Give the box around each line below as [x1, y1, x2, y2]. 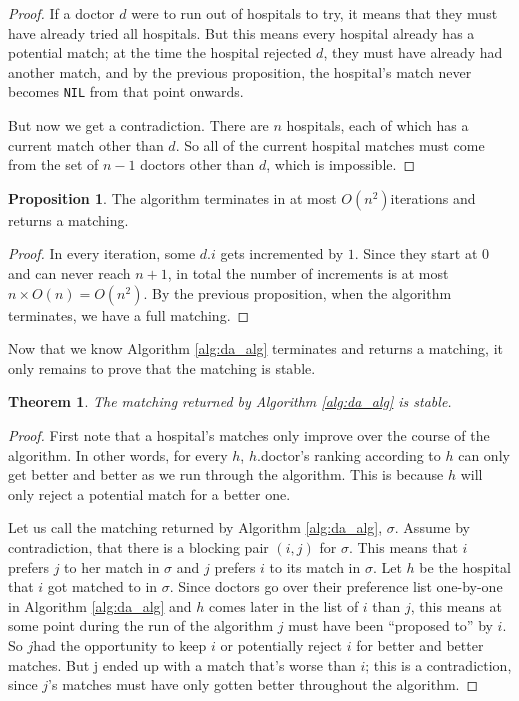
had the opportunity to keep [33, 634, 207, 655]
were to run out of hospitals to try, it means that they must [131, 3, 498, 23]
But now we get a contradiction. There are [8, 115, 269, 136]
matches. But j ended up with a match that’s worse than [8, 654, 356, 675]
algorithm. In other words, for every [8, 444, 228, 465]
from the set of [8, 154, 99, 175]
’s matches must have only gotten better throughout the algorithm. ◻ [48, 674, 479, 695]
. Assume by [394, 517, 471, 538]
